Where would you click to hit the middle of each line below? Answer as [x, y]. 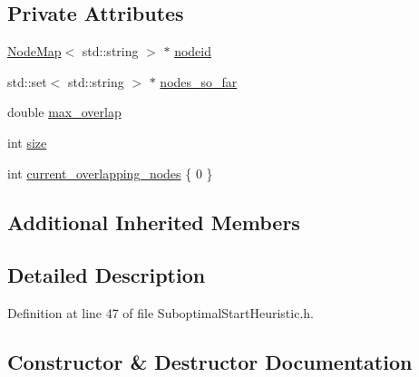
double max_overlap [64, 112]
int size [27, 142]
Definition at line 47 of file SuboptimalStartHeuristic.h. [161, 313]
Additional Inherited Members [154, 222]
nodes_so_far [199, 81]
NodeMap [34, 51]
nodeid [193, 51]
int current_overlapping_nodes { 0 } [110, 173]
